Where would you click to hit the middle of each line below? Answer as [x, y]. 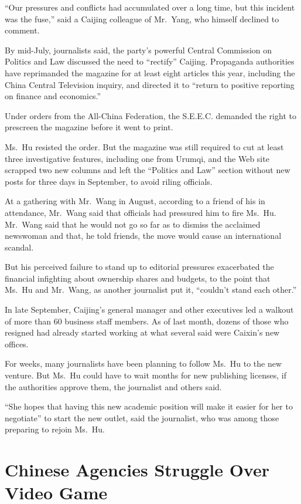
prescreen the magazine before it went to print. [89, 127]
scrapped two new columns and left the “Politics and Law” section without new [148, 170]
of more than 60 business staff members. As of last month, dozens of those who [147, 321]
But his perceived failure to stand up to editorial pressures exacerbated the [139, 267]
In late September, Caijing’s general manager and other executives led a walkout [149, 309]
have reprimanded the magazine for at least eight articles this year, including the [150, 72]
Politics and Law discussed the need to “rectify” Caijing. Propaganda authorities [150, 61]
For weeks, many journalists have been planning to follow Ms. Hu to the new [143, 363]
